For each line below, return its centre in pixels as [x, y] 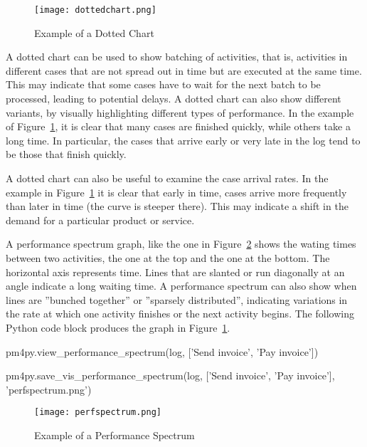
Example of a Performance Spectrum [115, 435]
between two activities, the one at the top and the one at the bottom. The [168, 257]
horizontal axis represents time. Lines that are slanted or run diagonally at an [175, 272]
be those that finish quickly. [66, 154]
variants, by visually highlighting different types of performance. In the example [180, 112]
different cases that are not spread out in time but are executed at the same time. [184, 70]
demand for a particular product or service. [100, 220]
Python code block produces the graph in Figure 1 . [118, 327]
